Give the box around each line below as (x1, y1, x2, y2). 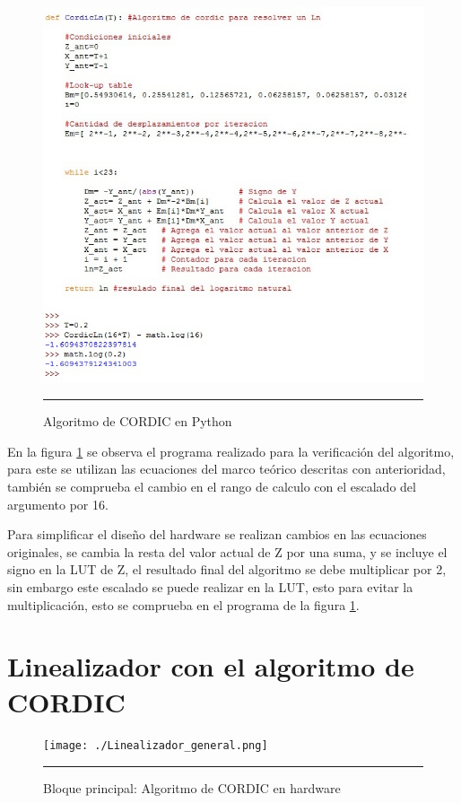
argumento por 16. (7, 494, 109, 513)
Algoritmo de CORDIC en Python (43, 412, 232, 431)
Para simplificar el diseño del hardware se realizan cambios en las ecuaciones (7, 525, 427, 544)
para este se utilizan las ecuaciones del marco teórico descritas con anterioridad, (7, 459, 446, 478)
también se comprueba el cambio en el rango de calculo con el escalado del (7, 476, 416, 495)
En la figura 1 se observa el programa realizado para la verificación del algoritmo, (7, 441, 455, 460)
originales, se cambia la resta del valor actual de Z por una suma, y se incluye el (7, 542, 448, 561)
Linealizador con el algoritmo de (7, 648, 414, 685)
